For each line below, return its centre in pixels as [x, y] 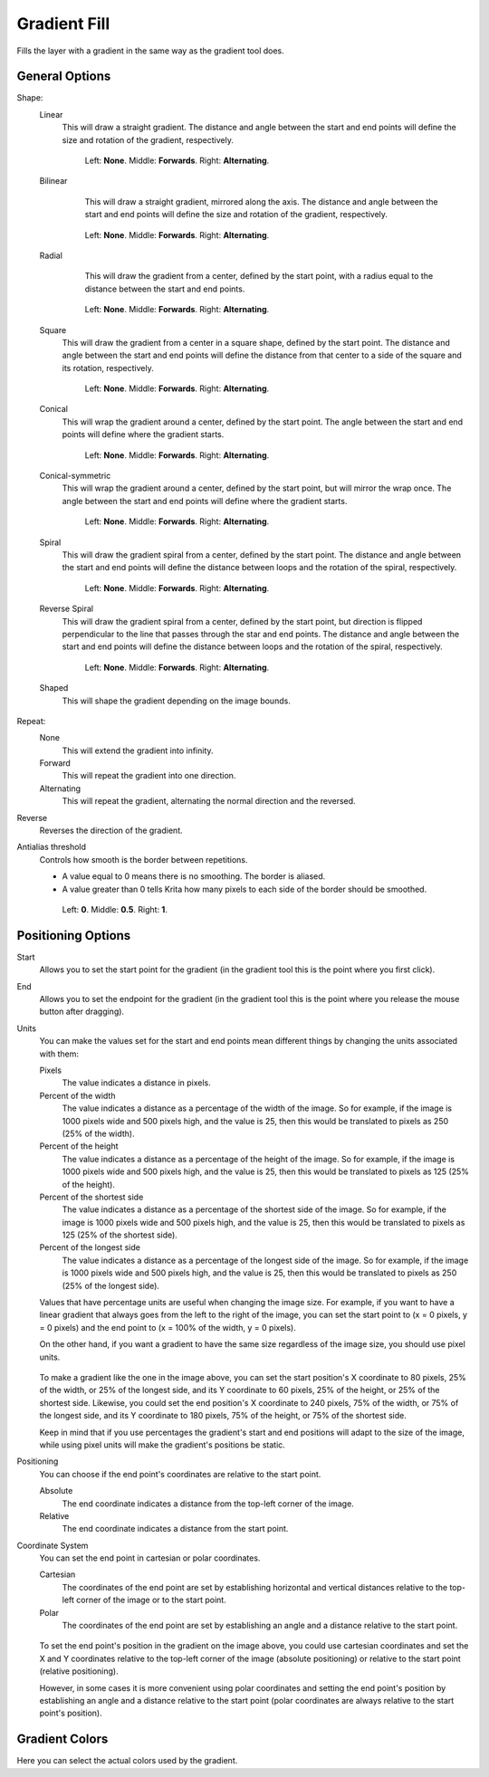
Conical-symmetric [75, 476]
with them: [59, 1054]
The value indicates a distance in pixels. [137, 1083]
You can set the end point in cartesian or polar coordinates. [150, 1558]
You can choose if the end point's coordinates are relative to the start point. [180, 1474]
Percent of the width [77, 1095]
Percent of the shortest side [91, 1197]
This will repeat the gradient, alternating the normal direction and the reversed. [209, 801]
